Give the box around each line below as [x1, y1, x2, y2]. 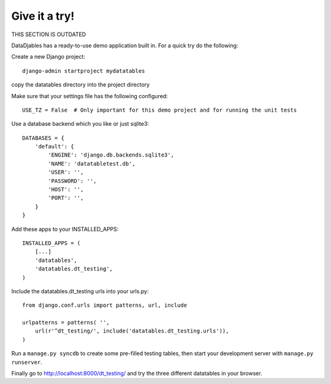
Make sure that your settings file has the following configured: [11, 92, 168, 99]
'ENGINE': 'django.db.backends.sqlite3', [48, 152, 175, 159]
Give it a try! [11, 9, 75, 23]
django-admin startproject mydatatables [22, 67, 145, 74]
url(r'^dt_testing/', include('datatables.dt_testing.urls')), [34, 328, 229, 334]
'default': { [34, 143, 74, 150]
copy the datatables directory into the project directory [11, 81, 150, 88]
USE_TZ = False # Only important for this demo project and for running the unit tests [22, 106, 297, 113]
